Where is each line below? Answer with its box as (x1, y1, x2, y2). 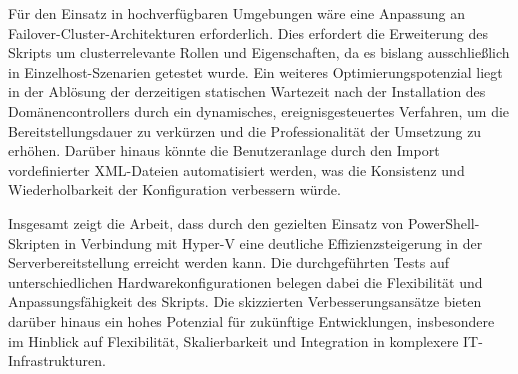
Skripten (8, 232, 60, 253)
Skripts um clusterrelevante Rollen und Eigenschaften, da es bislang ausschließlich (8, 42, 510, 63)
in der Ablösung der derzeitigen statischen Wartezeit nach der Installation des (8, 81, 486, 102)
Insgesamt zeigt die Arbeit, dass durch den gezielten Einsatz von (8, 212, 404, 233)
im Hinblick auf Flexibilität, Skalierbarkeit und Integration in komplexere (8, 330, 459, 351)
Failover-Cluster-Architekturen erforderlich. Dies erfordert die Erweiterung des (8, 22, 489, 43)
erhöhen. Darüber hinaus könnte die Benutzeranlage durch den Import (8, 140, 440, 161)
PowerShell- (408, 212, 480, 233)
